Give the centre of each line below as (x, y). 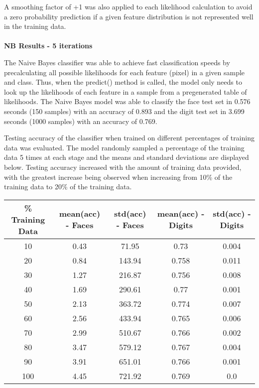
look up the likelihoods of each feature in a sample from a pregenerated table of (126, 91)
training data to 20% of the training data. (68, 187)
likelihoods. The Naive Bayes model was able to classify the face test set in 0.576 (127, 101)
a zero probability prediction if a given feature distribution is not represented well (129, 16)
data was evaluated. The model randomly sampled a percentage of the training (124, 147)
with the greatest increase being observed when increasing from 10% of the (118, 177)
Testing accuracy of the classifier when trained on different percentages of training (129, 138)
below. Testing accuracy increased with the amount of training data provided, (123, 167)
